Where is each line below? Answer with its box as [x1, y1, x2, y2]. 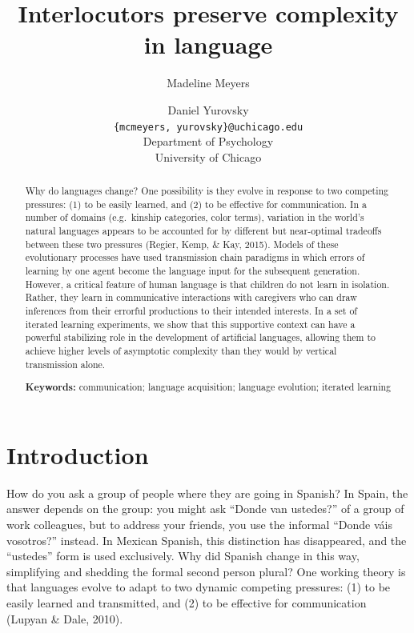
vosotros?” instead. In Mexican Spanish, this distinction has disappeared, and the [6, 531, 407, 548]
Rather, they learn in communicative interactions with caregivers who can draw [25, 290, 357, 304]
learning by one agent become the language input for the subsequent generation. [25, 264, 360, 278]
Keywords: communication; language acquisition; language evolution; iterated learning [25, 380, 391, 395]
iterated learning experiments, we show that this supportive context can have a [25, 317, 356, 331]
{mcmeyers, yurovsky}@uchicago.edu [113, 121, 303, 133]
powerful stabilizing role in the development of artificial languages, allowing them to [25, 331, 376, 344]
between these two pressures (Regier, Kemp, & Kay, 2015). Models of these [25, 237, 339, 250]
